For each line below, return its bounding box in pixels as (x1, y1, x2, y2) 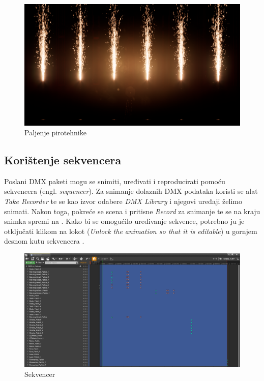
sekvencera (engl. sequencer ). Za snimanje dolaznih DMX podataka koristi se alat (4, 186, 258, 196)
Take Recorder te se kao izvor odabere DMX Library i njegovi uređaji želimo (4, 196, 242, 207)
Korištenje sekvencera (4, 152, 122, 168)
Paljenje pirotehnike (24, 127, 86, 138)
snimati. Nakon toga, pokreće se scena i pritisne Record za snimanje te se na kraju (4, 206, 260, 216)
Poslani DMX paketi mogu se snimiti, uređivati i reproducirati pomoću (4, 175, 225, 186)
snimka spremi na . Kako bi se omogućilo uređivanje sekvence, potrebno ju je (4, 216, 245, 226)
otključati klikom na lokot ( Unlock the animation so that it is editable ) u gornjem (4, 225, 257, 236)
